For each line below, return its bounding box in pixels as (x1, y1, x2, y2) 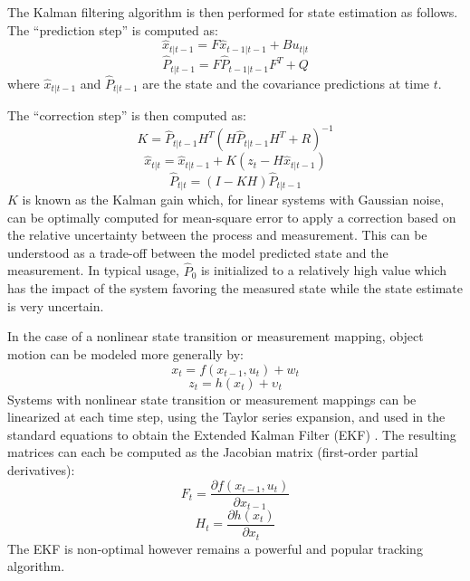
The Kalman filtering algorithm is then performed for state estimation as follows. (7, 3, 458, 21)
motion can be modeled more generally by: (7, 344, 245, 363)
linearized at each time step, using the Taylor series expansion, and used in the (7, 407, 446, 426)
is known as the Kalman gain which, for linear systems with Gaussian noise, (22, 189, 445, 208)
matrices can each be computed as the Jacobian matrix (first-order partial (7, 443, 418, 462)
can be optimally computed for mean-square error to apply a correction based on (7, 207, 456, 226)
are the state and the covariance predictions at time (142, 73, 430, 92)
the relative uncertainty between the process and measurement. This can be (7, 225, 427, 244)
